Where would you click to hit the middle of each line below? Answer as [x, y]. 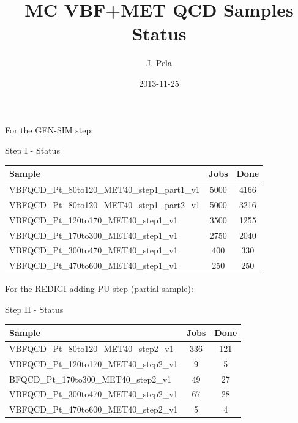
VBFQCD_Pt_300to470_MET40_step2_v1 [94, 394]
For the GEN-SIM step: [49, 129]
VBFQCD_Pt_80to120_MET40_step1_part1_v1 [105, 189]
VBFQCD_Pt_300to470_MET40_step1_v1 [94, 250]
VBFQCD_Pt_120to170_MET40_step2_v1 [94, 363]
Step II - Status [34, 309]
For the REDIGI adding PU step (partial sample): [99, 289]
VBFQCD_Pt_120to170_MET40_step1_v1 [94, 219]
